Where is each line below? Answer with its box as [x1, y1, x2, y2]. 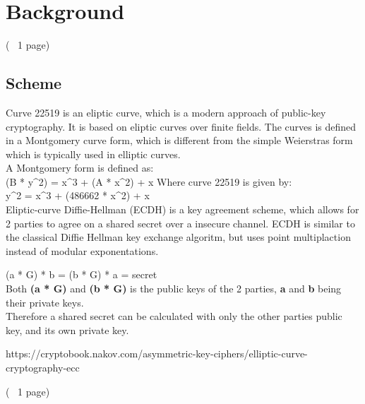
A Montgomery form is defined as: [6, 160, 154, 175]
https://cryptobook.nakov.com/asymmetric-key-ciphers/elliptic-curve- [6, 346, 308, 361]
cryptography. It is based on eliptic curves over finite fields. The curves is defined [6, 119, 357, 133]
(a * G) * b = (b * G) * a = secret [6, 267, 157, 282]
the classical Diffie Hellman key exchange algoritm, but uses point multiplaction [6, 230, 351, 244]
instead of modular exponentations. [6, 243, 159, 258]
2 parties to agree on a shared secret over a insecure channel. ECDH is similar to [6, 215, 355, 230]
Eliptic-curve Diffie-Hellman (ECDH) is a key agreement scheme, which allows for [6, 202, 359, 217]
